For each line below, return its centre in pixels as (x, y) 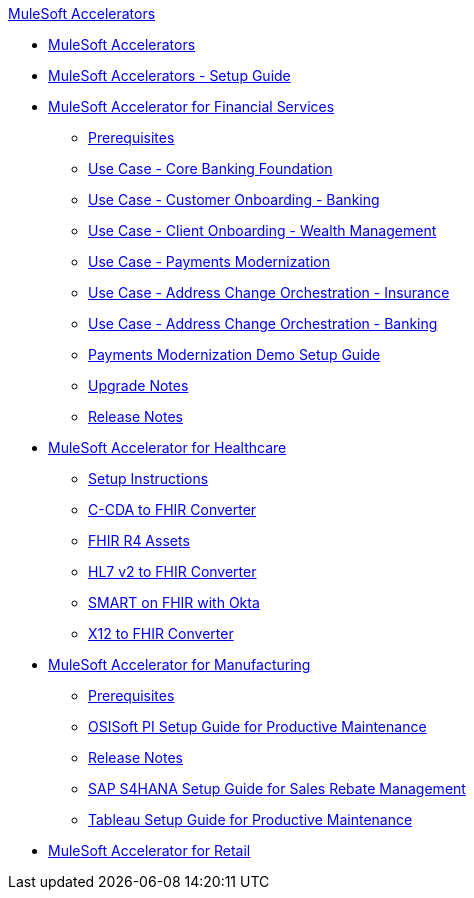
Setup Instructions (148, 478)
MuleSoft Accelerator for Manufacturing (179, 664)
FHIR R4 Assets (139, 540)
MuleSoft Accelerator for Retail (149, 850)
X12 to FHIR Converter (161, 633)
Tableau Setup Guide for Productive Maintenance (250, 819)
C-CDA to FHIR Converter (172, 509)
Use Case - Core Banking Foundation (210, 168)
